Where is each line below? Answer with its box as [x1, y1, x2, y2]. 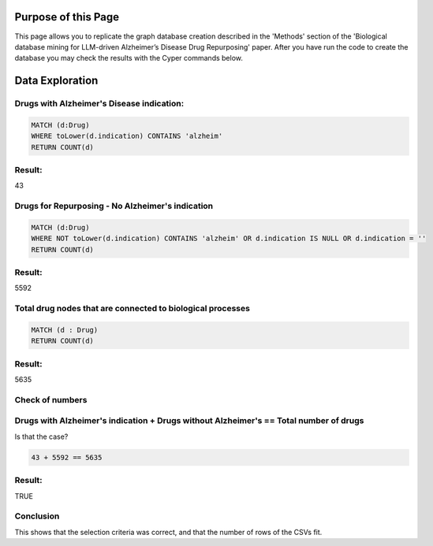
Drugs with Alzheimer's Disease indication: [14, 98, 185, 110]
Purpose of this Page [14, 10, 120, 24]
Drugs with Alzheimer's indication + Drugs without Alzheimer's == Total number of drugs [14, 415, 364, 426]
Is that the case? [14, 432, 69, 441]
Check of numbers [14, 394, 88, 405]
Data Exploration [14, 74, 99, 87]
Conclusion [14, 511, 60, 522]
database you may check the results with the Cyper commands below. [14, 54, 244, 63]
